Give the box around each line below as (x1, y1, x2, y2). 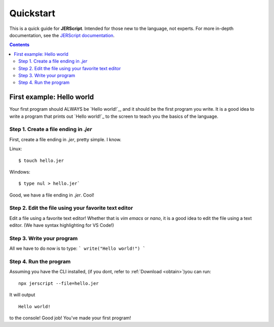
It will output (9, 292, 36, 298)
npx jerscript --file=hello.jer (18, 280, 99, 286)
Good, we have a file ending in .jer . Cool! (9, 192, 94, 198)
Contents (9, 42, 30, 48)
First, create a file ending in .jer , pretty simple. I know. (9, 136, 122, 142)
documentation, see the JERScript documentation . (9, 32, 115, 38)
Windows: (9, 169, 30, 175)
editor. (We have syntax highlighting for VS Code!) (9, 222, 114, 228)
